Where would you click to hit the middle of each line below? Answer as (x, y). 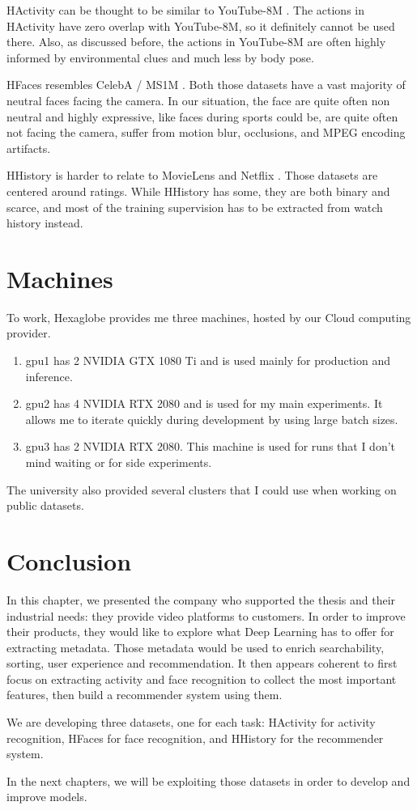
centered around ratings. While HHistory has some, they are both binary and (198, 191)
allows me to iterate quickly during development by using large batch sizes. (212, 419)
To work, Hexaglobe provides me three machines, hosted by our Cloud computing (209, 317)
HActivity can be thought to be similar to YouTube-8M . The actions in (185, 10)
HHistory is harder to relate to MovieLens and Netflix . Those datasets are (192, 175)
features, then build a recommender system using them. (145, 695)
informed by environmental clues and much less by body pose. (160, 57)
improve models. (47, 797)
